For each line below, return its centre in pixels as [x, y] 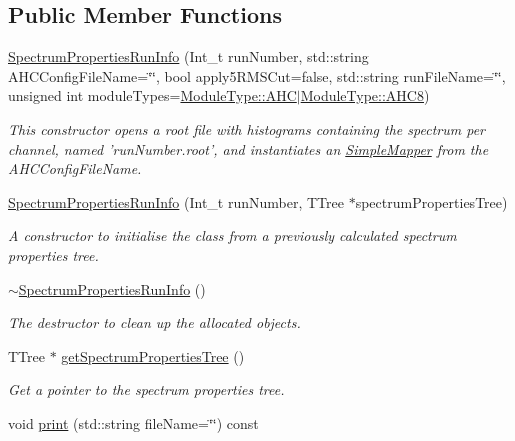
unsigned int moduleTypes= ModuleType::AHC [152, 95]
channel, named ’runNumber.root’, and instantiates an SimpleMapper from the [248, 148]
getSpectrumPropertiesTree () [153, 355]
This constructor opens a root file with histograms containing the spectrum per [246, 128]
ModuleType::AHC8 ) [365, 95]
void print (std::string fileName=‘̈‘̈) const [133, 422]
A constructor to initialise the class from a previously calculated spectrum [232, 235]
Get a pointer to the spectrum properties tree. [146, 389]
